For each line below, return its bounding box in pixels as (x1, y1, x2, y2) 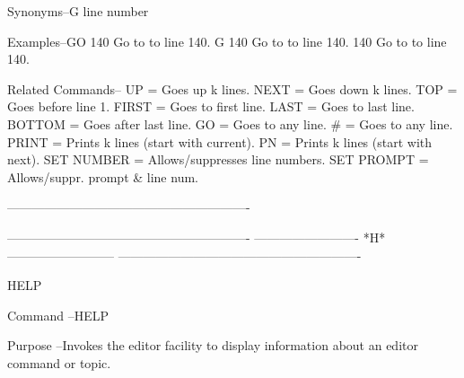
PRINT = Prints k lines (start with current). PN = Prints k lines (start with (7, 132, 433, 151)
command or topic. (7, 353, 111, 372)
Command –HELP (7, 305, 109, 324)
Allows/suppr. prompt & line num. (7, 167, 198, 186)
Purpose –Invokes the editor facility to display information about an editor (7, 336, 418, 355)
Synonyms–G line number (7, 2, 149, 20)
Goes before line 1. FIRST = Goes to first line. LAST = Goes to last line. (7, 97, 415, 116)
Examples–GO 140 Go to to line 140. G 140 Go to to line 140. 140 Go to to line (7, 31, 447, 50)
